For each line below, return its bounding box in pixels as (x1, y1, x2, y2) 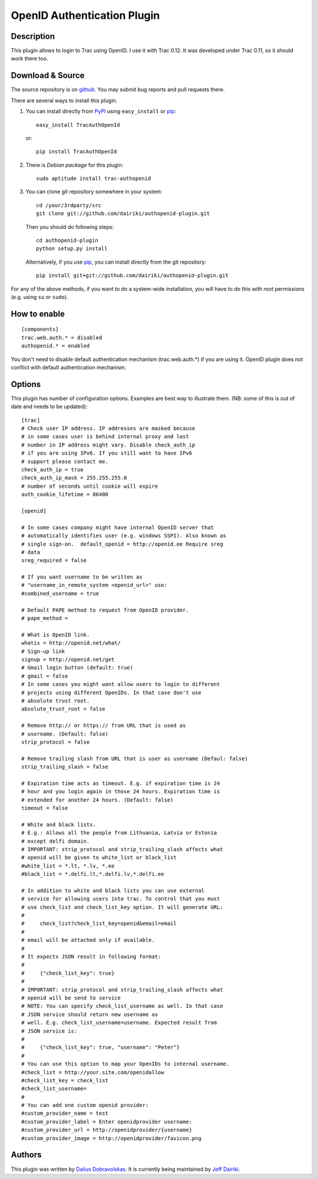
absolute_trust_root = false (21, 705, 105, 712)
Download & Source (11, 71, 85, 81)
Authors (11, 1150, 42, 1160)
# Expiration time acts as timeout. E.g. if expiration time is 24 (21, 780, 220, 787)
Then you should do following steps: (25, 223, 114, 230)
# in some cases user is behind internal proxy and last (21, 433, 190, 440)
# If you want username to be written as (21, 574, 143, 580)
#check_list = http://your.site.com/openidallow (21, 1069, 164, 1076)
